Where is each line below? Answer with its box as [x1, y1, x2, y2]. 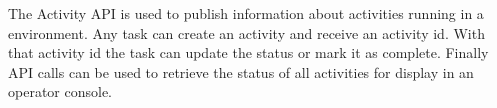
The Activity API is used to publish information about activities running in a [8, 3, 484, 23]
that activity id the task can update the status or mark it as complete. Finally [8, 42, 489, 63]
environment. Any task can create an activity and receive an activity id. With [8, 22, 485, 43]
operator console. [8, 81, 112, 102]
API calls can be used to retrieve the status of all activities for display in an [8, 61, 474, 82]
